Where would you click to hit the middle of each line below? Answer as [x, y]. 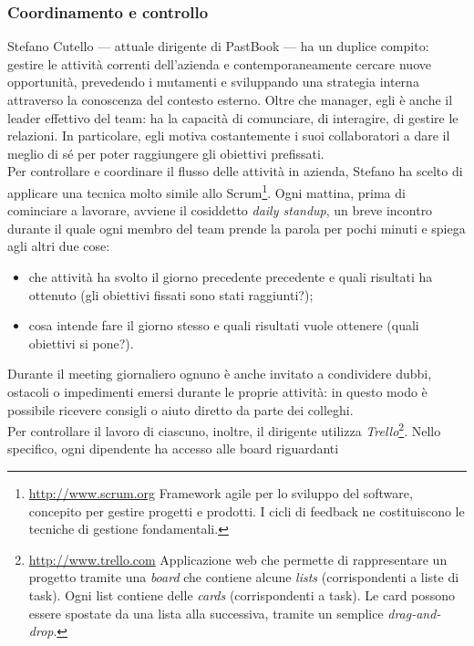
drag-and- [414, 613]
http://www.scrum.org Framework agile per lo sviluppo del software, [221, 493]
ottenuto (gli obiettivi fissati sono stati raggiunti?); [171, 294]
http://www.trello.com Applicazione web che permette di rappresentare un [238, 559]
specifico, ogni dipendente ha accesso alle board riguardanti [173, 448]
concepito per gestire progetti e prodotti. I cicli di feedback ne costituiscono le [247, 511]
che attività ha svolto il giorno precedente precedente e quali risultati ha [231, 276]
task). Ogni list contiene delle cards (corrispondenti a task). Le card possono [242, 594]
